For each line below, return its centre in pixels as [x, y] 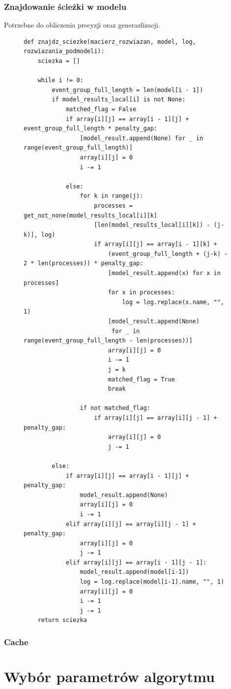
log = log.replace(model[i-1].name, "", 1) [152, 582]
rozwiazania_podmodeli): [64, 51]
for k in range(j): [112, 196]
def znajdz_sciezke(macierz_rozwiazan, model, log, [110, 42]
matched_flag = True [141, 379]
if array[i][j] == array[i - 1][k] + [156, 244]
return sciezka [62, 620]
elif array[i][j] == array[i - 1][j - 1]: [136, 562]
